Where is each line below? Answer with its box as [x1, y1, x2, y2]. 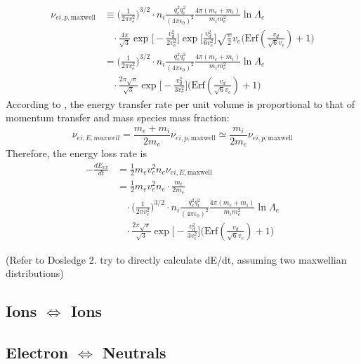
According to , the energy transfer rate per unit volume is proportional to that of [6, 96, 355, 111]
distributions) [6, 266, 64, 281]
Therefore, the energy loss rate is [6, 146, 147, 161]
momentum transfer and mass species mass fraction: [6, 110, 230, 125]
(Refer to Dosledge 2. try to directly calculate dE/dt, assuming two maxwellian [6, 252, 347, 267]
